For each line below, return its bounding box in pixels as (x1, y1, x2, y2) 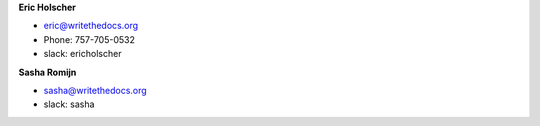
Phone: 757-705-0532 (43, 33, 135, 45)
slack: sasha (43, 98, 95, 110)
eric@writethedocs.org (43, 20, 139, 32)
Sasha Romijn (18, 66, 77, 78)
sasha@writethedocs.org (43, 84, 147, 96)
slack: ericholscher (43, 48, 122, 60)
